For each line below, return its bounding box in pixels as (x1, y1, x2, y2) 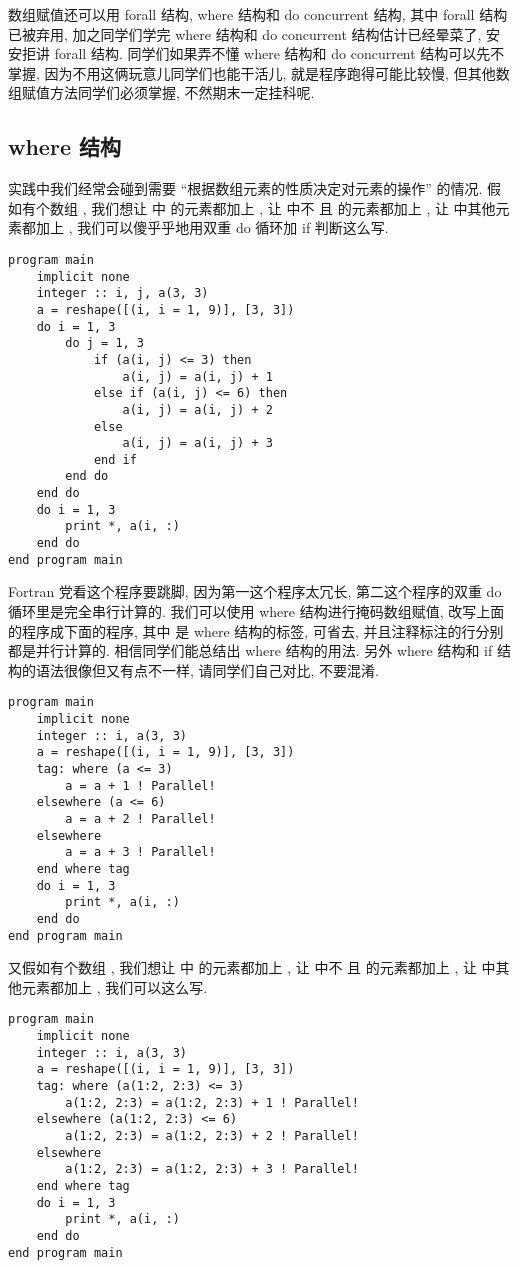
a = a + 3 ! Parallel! (65, 845, 216, 860)
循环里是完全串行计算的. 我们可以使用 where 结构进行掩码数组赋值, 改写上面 (8, 601, 505, 622)
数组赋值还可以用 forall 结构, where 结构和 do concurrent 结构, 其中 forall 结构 (8, 4, 508, 24)
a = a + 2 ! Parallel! (65, 811, 216, 826)
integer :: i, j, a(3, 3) (36, 286, 209, 301)
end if (93, 452, 137, 467)
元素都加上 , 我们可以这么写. (21, 976, 208, 997)
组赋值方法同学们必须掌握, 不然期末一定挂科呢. (8, 82, 315, 103)
